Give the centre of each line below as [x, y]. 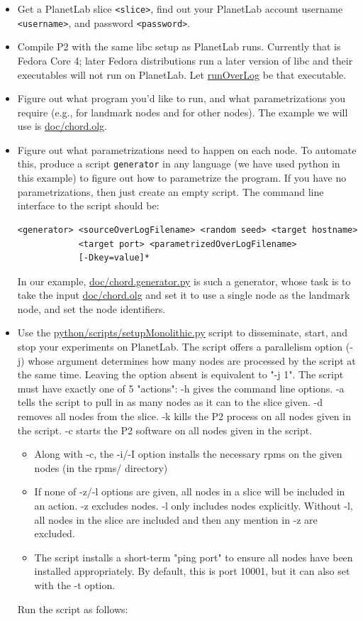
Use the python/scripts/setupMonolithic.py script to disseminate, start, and [182, 333]
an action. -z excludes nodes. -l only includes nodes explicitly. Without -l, [194, 505]
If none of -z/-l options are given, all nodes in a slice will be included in [190, 491]
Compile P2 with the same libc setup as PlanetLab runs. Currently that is [179, 46]
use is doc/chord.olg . [62, 126]
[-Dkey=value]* [114, 258]
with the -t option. [75, 584]
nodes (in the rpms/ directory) [101, 467]
